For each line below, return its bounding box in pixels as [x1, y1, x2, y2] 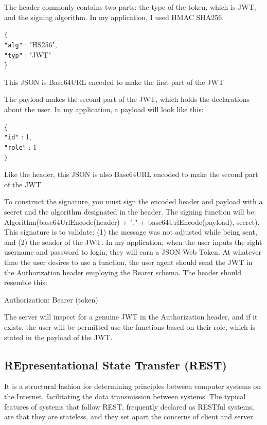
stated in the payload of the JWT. [4, 331, 113, 342]
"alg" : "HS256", [4, 39, 57, 49]
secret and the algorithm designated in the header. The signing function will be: [4, 206, 256, 217]
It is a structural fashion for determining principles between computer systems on [4, 381, 261, 392]
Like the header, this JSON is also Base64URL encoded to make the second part [4, 169, 258, 180]
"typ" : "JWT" [4, 49, 51, 60]
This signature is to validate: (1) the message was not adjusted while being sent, [4, 226, 257, 237]
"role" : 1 [4, 141, 37, 152]
